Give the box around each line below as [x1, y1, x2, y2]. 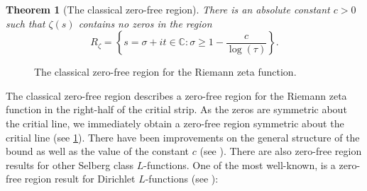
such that [6, 16, 45, 30]
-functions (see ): [145, 171, 219, 186]
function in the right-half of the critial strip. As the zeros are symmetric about [6, 102, 347, 117]
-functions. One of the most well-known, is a [143, 157, 336, 172]
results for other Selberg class [6, 157, 134, 172]
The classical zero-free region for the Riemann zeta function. [34, 64, 297, 79]
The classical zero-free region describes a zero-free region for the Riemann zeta [6, 88, 347, 103]
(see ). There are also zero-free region [199, 144, 362, 158]
